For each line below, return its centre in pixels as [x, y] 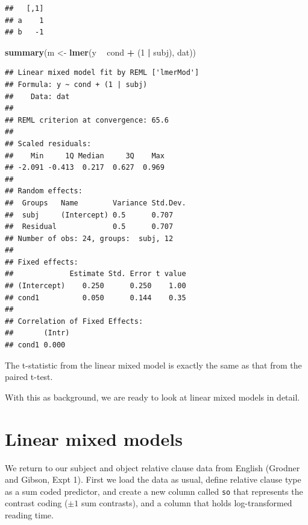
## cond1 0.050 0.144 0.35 [96, 298]
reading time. [29, 514]
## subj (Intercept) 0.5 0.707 [89, 215]
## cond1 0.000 [35, 345]
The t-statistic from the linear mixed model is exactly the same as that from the [153, 365]
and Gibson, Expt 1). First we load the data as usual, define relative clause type [153, 479]
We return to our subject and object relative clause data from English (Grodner [152, 467]
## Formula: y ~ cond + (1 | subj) [76, 84]
